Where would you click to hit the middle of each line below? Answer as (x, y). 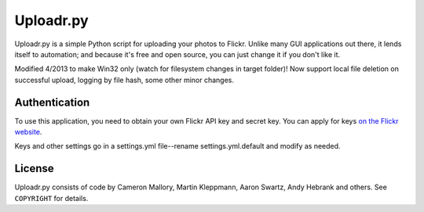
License (34, 169)
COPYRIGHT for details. (51, 198)
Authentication (52, 102)
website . (28, 132)
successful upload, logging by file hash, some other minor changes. (124, 80)
